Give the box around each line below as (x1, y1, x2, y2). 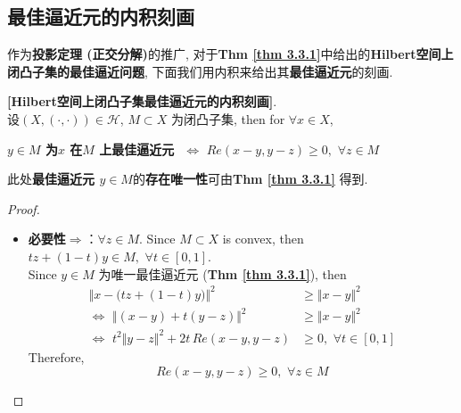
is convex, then (222, 229, 304, 248)
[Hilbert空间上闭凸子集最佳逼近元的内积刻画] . (7, 92, 277, 111)
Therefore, (28, 347, 85, 366)
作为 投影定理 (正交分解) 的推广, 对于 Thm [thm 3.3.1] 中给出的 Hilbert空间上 (7, 45, 454, 63)
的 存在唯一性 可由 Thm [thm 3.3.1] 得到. (132, 169, 368, 188)
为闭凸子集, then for (170, 109, 285, 128)
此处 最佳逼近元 (7, 169, 95, 188)
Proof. (7, 199, 40, 218)
